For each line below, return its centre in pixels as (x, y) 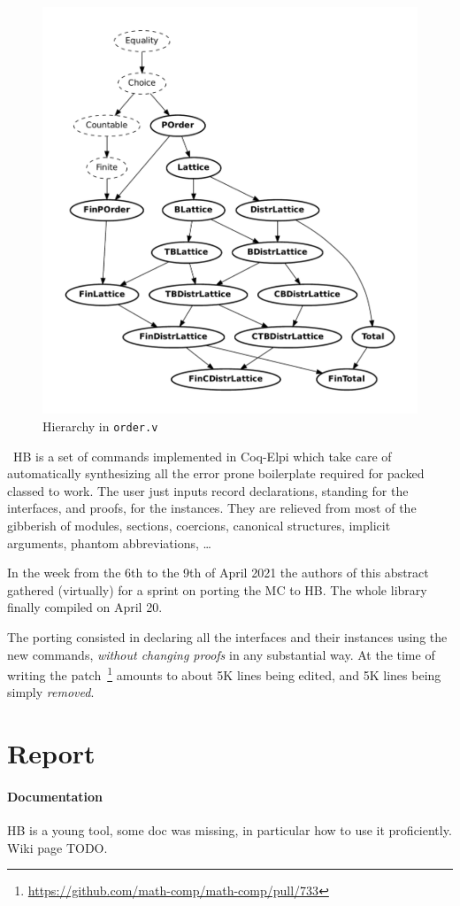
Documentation (55, 797)
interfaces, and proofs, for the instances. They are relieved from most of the (212, 508)
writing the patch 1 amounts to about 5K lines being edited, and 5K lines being (224, 674)
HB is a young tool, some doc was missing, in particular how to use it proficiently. (230, 830)
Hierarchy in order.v (100, 426)
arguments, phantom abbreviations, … (109, 542)
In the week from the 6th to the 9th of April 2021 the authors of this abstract (218, 573)
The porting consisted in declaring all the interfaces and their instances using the (227, 637)
